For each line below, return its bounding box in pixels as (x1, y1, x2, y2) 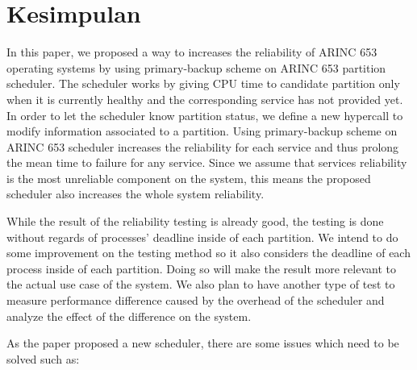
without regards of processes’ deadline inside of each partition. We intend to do (6, 228, 398, 245)
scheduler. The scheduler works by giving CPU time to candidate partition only (6, 75, 400, 92)
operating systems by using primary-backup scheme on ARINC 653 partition (6, 59, 386, 76)
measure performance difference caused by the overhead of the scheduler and (6, 292, 385, 309)
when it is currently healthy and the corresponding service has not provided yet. (6, 90, 403, 107)
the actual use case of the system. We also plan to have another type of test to (6, 276, 395, 293)
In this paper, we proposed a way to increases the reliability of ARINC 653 (6, 44, 377, 60)
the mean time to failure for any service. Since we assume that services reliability (6, 154, 407, 171)
